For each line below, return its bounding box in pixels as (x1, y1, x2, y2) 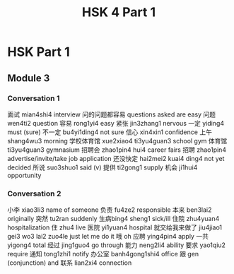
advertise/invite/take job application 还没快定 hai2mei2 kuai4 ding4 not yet (7, 154, 225, 162)
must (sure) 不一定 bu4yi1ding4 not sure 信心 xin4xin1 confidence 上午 (7, 128, 212, 136)
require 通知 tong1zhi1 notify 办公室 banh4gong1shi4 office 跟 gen (7, 250, 199, 258)
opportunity (7, 171, 42, 179)
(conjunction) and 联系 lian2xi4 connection (7, 258, 132, 267)
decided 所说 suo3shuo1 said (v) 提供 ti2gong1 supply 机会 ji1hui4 (7, 163, 198, 172)
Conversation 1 (7, 93, 60, 103)
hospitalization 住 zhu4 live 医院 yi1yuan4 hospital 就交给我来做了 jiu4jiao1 (7, 223, 223, 232)
